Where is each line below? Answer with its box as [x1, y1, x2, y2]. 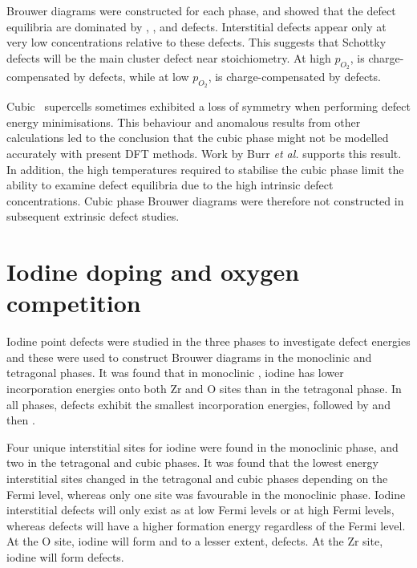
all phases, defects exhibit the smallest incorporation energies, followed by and [6, 396, 391, 412]
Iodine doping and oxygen [6, 255, 300, 288]
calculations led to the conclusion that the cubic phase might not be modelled [6, 129, 389, 146]
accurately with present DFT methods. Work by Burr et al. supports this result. [6, 144, 402, 161]
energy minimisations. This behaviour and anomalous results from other [6, 113, 361, 130]
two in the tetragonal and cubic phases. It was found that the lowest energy [6, 454, 379, 471]
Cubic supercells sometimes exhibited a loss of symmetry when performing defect [6, 98, 411, 115]
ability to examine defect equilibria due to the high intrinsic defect [6, 176, 334, 193]
